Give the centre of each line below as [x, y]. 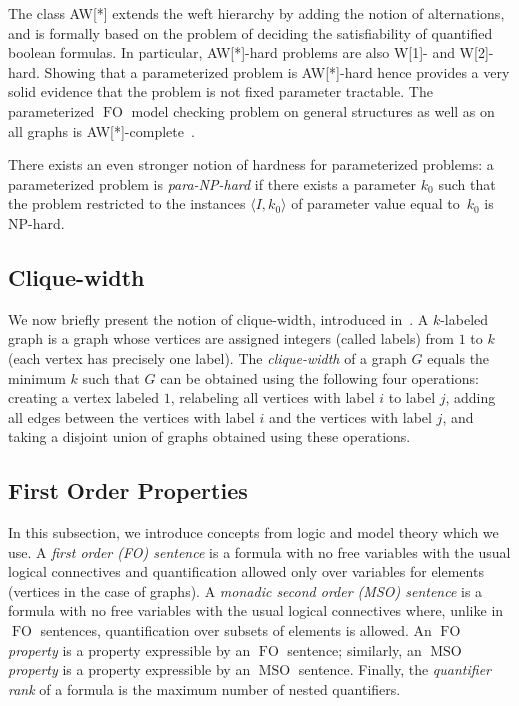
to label [412, 397]
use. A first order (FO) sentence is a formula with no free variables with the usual [259, 551]
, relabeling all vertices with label [272, 397]
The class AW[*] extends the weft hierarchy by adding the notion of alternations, [256, 13]
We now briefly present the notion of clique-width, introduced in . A [218, 318]
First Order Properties [128, 490]
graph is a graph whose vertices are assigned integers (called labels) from [231, 338]
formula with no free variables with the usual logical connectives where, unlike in [256, 610]
